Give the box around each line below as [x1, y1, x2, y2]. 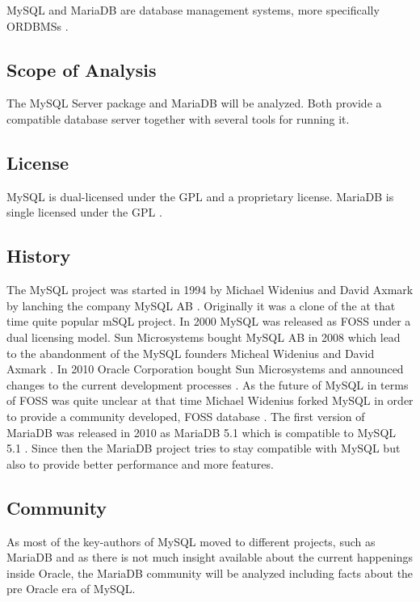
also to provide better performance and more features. [6, 455, 274, 472]
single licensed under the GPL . [6, 204, 162, 221]
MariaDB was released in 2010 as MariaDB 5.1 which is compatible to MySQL [6, 423, 397, 440]
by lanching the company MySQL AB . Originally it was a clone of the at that [6, 297, 396, 314]
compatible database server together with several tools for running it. [6, 110, 350, 127]
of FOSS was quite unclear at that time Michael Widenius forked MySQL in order [6, 392, 414, 409]
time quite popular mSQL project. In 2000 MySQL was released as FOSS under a [6, 313, 411, 330]
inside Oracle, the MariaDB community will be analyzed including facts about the [6, 564, 414, 581]
